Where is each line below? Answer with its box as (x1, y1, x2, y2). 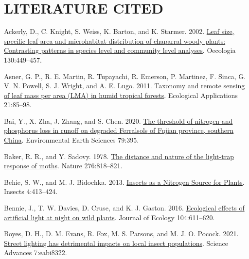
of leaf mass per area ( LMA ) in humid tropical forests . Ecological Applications (4, 90, 238, 100)
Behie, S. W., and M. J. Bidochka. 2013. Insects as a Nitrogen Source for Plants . (4, 177, 245, 187)
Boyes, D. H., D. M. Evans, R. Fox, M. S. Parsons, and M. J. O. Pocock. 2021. (4, 228, 239, 239)
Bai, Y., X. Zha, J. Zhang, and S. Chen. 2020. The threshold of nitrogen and (4, 115, 233, 126)
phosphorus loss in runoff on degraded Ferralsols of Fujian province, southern (4, 125, 234, 135)
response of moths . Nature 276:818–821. (4, 161, 123, 171)
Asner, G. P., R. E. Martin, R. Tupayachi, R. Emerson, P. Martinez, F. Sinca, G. (4, 71, 246, 81)
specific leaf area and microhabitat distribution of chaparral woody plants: (4, 35, 226, 46)
